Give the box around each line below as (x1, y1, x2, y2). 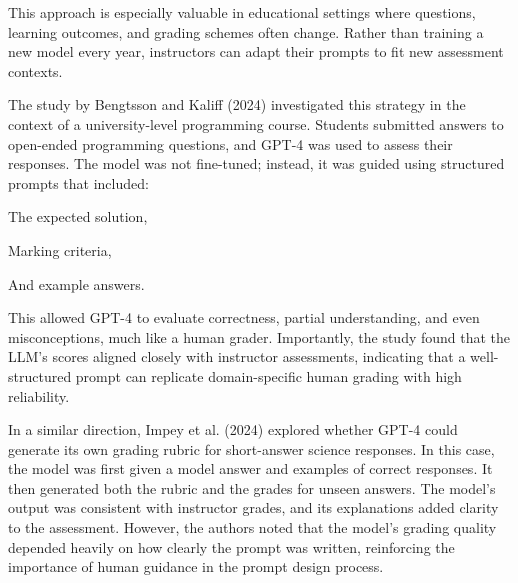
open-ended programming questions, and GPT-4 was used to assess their (8, 133, 453, 154)
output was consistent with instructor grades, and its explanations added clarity (8, 497, 499, 518)
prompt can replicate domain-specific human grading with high (75, 365, 462, 386)
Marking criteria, (8, 239, 112, 260)
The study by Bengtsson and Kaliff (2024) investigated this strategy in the (8, 94, 466, 115)
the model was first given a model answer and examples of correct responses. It (8, 458, 493, 479)
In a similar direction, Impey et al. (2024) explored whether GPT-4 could (8, 419, 458, 440)
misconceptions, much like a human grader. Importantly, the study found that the (8, 326, 511, 347)
